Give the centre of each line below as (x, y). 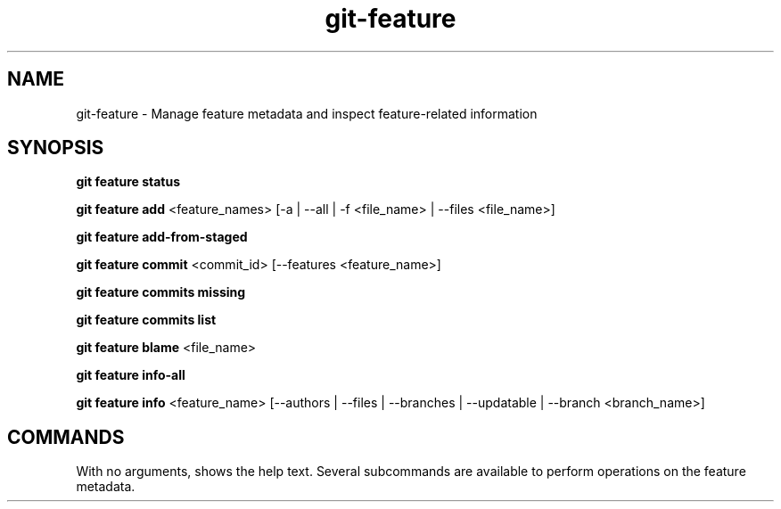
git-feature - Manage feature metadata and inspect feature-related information (307, 113)
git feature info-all (131, 375)
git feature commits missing (161, 292)
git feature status (128, 182)
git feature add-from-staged (162, 237)
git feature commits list (146, 320)
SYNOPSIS (56, 148)
